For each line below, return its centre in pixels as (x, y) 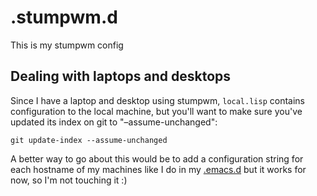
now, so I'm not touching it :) (69, 180)
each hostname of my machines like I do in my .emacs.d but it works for (158, 169)
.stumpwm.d (64, 17)
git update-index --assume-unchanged (89, 140)
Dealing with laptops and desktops (121, 76)
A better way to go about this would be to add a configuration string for (157, 158)
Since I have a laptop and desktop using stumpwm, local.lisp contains (157, 100)
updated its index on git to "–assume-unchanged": (114, 122)
